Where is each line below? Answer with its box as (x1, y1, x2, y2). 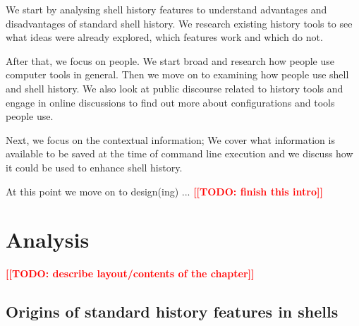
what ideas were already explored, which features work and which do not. (6, 30, 323, 44)
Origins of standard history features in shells (6, 301, 339, 322)
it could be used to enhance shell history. (6, 159, 183, 174)
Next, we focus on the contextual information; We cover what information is (6, 132, 335, 147)
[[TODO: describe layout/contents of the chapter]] (6, 266, 255, 281)
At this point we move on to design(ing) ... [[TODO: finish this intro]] (6, 183, 323, 198)
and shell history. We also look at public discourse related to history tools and (6, 80, 343, 95)
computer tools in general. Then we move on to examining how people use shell (6, 67, 349, 82)
